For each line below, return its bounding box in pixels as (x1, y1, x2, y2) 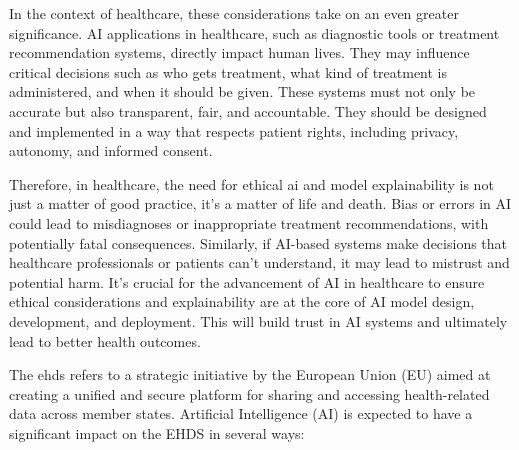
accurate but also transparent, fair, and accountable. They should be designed (9, 100, 487, 121)
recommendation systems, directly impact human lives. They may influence (9, 42, 470, 63)
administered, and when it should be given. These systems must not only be (9, 81, 476, 102)
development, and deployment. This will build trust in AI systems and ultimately (9, 310, 508, 331)
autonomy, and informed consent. (9, 140, 213, 161)
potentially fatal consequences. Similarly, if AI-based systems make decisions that (9, 232, 508, 253)
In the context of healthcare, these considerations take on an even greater (9, 3, 459, 23)
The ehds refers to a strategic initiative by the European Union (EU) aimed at (9, 364, 491, 385)
